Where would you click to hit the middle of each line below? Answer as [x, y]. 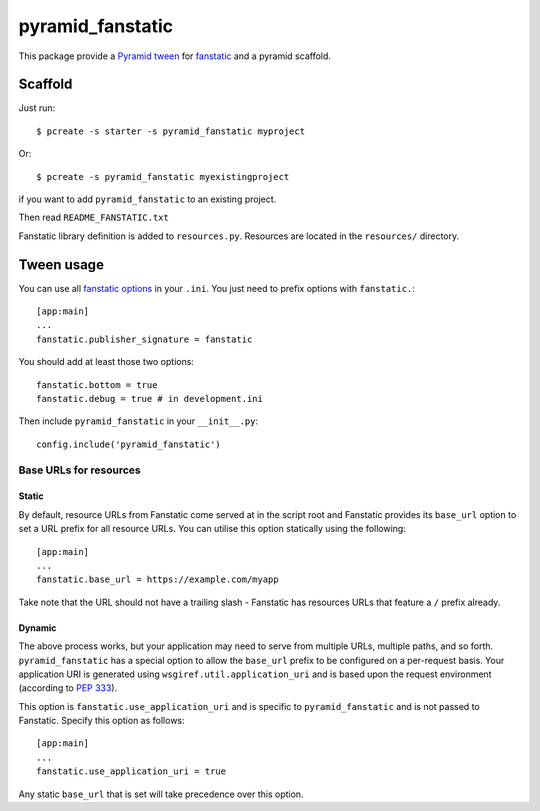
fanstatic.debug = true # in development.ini [150, 399]
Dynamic [37, 627]
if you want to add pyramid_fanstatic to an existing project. [147, 199]
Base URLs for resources [80, 470]
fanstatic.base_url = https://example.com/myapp [157, 579]
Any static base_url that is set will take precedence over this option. [161, 794]
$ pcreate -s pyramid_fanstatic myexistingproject [163, 176]
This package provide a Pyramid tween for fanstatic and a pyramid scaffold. [175, 56]
